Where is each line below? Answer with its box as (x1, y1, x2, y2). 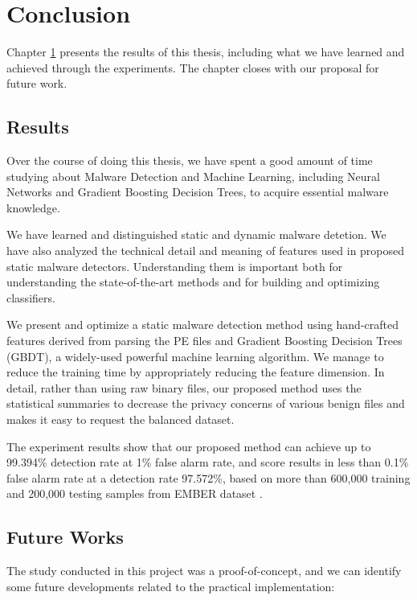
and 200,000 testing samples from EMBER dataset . (6, 485, 263, 502)
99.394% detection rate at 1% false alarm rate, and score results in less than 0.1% (6, 454, 409, 471)
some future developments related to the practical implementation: (6, 577, 335, 594)
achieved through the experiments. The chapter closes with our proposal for (6, 59, 379, 76)
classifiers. (6, 289, 55, 306)
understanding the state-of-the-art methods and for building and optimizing (6, 273, 380, 290)
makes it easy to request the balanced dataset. (6, 411, 235, 428)
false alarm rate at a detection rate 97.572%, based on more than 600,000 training (6, 469, 411, 486)
